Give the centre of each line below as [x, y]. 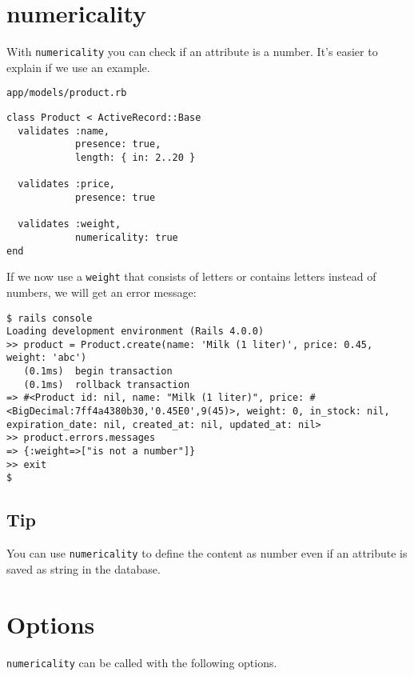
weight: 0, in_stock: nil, [318, 412]
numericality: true [126, 237]
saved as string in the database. [84, 568]
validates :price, [67, 184]
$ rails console [50, 318]
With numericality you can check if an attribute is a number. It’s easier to [192, 52]
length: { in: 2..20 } [135, 158]
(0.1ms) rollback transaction [107, 384]
